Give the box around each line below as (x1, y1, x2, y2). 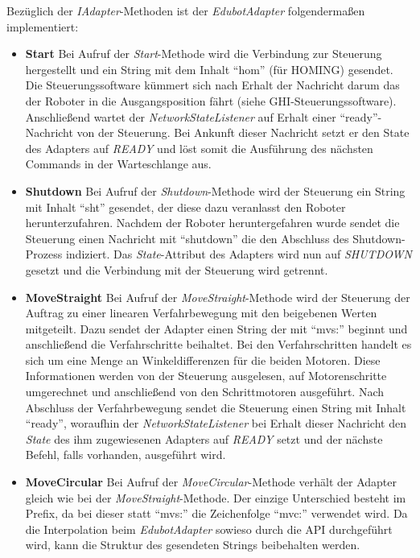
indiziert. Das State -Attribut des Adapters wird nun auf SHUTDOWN (65, 246, 412, 262)
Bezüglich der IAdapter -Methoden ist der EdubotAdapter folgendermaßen (6, 2, 365, 19)
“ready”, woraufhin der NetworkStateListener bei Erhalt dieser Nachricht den (25, 415, 406, 432)
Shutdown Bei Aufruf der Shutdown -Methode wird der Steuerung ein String (25, 182, 406, 199)
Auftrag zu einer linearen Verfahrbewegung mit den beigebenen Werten (25, 304, 377, 321)
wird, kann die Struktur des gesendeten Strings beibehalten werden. (25, 536, 360, 553)
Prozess (25, 246, 63, 262)
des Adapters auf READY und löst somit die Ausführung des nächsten (25, 139, 373, 156)
